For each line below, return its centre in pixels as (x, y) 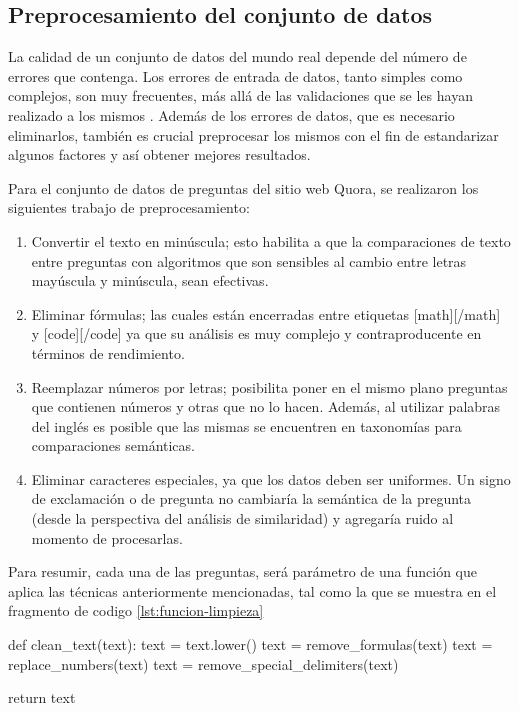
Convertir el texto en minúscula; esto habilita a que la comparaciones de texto (271, 240)
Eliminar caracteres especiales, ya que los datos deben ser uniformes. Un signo (271, 478)
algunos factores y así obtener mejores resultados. (159, 154)
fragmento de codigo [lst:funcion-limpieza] (136, 610)
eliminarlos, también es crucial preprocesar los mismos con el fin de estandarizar (253, 134)
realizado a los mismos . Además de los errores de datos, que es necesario (231, 114)
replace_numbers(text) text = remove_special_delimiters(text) (203, 663)
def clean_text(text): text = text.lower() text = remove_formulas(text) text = (250, 644)
